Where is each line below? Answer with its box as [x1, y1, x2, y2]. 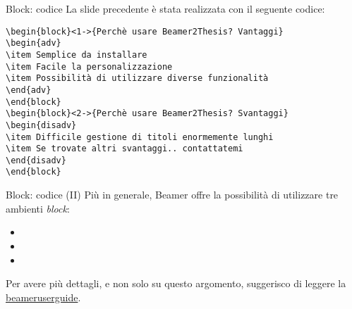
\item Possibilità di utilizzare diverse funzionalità [6, 73, 269, 84]
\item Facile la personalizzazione [6, 61, 173, 72]
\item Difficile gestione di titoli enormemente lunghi [6, 132, 274, 142]
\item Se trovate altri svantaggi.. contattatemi [6, 144, 243, 154]
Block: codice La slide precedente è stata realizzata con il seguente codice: [6, 1, 325, 15]
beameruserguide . [6, 289, 81, 304]
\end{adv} [6, 84, 51, 95]
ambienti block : [6, 201, 70, 215]
